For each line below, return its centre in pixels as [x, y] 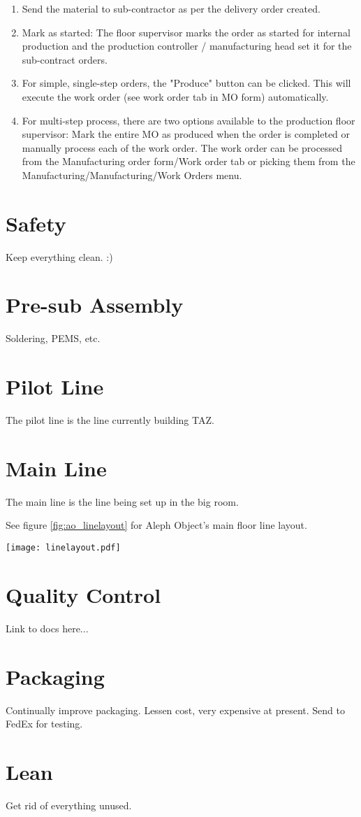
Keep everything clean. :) [59, 256]
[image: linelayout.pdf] [63, 548]
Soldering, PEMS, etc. [53, 338]
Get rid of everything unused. [69, 805]
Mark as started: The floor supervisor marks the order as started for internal [186, 32]
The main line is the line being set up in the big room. [122, 501]
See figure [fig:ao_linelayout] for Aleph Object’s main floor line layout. [156, 525]
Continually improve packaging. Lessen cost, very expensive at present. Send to [176, 710]
